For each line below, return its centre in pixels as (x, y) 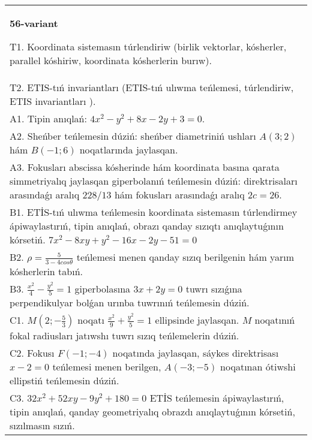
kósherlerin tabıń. (46, 271)
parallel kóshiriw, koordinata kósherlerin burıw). (111, 60)
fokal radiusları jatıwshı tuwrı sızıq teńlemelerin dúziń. (124, 336)
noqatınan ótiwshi (258, 367)
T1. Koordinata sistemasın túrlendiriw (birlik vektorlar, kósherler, (148, 46)
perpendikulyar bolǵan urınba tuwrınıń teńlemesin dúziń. (130, 303)
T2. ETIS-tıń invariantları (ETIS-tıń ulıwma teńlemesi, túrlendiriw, (152, 87)
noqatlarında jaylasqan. (129, 150)
